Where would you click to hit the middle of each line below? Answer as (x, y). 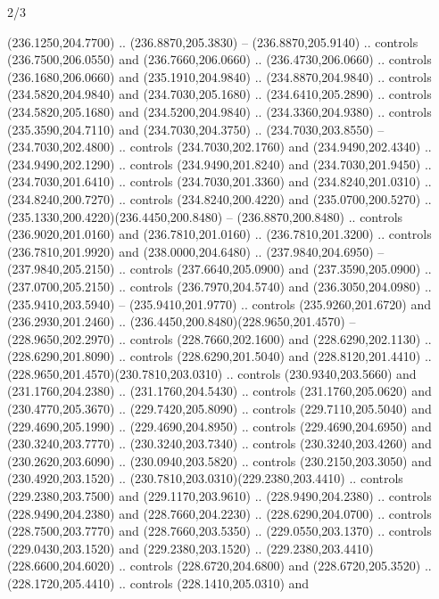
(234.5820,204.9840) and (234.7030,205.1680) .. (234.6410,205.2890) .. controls (219, 94)
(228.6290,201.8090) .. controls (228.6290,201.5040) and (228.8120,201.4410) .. (219, 356)
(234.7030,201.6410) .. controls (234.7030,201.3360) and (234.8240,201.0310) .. (219, 181)
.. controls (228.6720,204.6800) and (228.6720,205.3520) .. (275, 566)
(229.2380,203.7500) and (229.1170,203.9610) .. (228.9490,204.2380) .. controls (219, 496)
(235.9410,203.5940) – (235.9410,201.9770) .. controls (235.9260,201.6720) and (219, 304)
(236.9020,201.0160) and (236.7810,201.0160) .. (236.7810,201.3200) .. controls (219, 234)
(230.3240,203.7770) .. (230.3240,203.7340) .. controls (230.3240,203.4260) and (219, 443)
